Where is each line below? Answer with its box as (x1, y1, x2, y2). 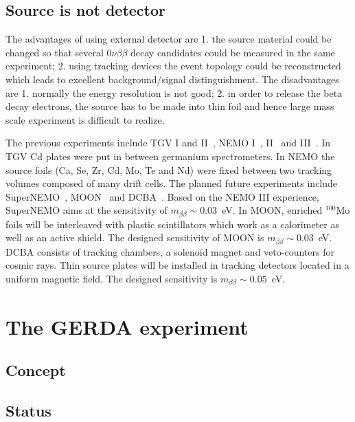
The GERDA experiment (5, 312, 249, 340)
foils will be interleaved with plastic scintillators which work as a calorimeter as (5, 216, 339, 231)
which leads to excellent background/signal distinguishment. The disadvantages (5, 71, 339, 86)
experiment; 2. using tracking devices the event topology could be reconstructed (5, 58, 341, 73)
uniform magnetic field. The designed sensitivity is (5, 271, 218, 286)
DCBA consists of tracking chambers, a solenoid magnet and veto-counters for (5, 244, 334, 258)
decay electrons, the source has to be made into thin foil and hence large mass (5, 99, 334, 113)
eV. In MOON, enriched (222, 203, 323, 217)
